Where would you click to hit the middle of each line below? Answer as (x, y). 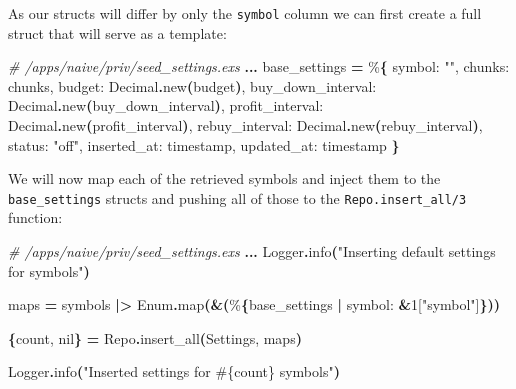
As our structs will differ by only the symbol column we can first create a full (245, 13)
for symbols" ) (49, 270)
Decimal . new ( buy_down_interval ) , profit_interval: (166, 105)
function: (35, 217)
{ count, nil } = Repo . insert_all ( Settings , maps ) (155, 337)
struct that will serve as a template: (117, 32)
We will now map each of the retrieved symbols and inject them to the (224, 178)
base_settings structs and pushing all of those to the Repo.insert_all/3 (237, 197)
